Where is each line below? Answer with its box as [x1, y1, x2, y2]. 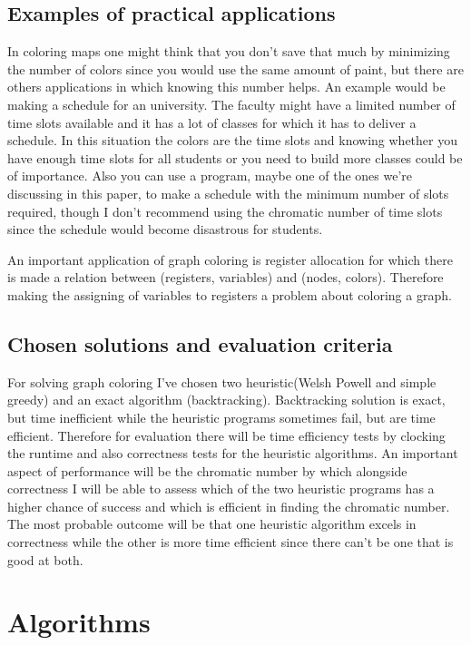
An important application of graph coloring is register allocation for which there [7, 249, 453, 269]
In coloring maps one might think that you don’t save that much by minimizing [7, 42, 450, 61]
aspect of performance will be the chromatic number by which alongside [7, 461, 407, 480]
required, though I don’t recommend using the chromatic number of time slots [7, 201, 443, 220]
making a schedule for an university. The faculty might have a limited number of [7, 94, 456, 113]
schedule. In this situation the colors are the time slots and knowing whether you [7, 131, 458, 150]
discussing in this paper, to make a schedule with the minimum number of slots [7, 183, 449, 202]
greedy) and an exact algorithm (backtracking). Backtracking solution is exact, [7, 390, 446, 409]
